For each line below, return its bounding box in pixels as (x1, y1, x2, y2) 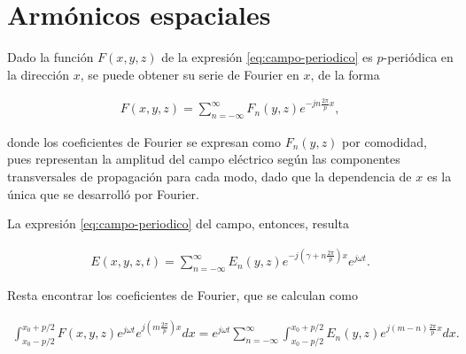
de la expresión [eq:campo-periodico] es (161, 48, 373, 66)
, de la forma (310, 65, 380, 83)
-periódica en (383, 48, 454, 66)
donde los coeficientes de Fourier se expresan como (7, 132, 281, 150)
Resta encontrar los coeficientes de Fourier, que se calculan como (7, 286, 358, 304)
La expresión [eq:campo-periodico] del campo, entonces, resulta (7, 214, 349, 233)
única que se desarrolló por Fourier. (7, 184, 199, 203)
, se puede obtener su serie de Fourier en (80, 65, 299, 83)
